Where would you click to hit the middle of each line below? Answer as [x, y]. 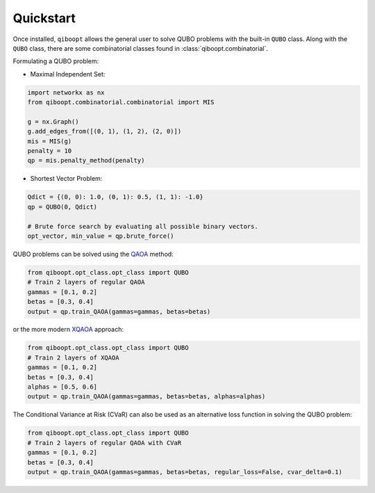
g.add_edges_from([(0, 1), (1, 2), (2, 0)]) [105, 131]
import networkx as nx [66, 92]
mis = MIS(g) [50, 141]
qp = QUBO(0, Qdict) [62, 207]
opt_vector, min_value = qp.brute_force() [101, 236]
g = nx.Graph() [53, 121]
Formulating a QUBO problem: [56, 61]
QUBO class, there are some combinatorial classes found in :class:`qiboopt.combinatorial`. [141, 48]
